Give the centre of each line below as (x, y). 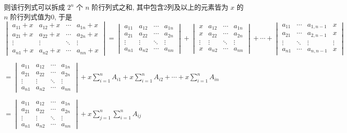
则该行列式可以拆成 (34, 7)
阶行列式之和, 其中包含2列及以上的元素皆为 (160, 7)
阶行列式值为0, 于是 (41, 16)
